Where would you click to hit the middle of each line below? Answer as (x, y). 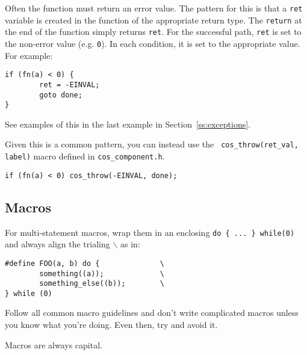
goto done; (61, 95)
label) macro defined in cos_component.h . (85, 156)
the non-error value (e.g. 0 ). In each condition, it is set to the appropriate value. (153, 43)
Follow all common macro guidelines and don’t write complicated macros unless (152, 313)
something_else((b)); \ (102, 284)
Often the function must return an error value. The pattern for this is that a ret (154, 8)
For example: (29, 55)
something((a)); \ (102, 273)
